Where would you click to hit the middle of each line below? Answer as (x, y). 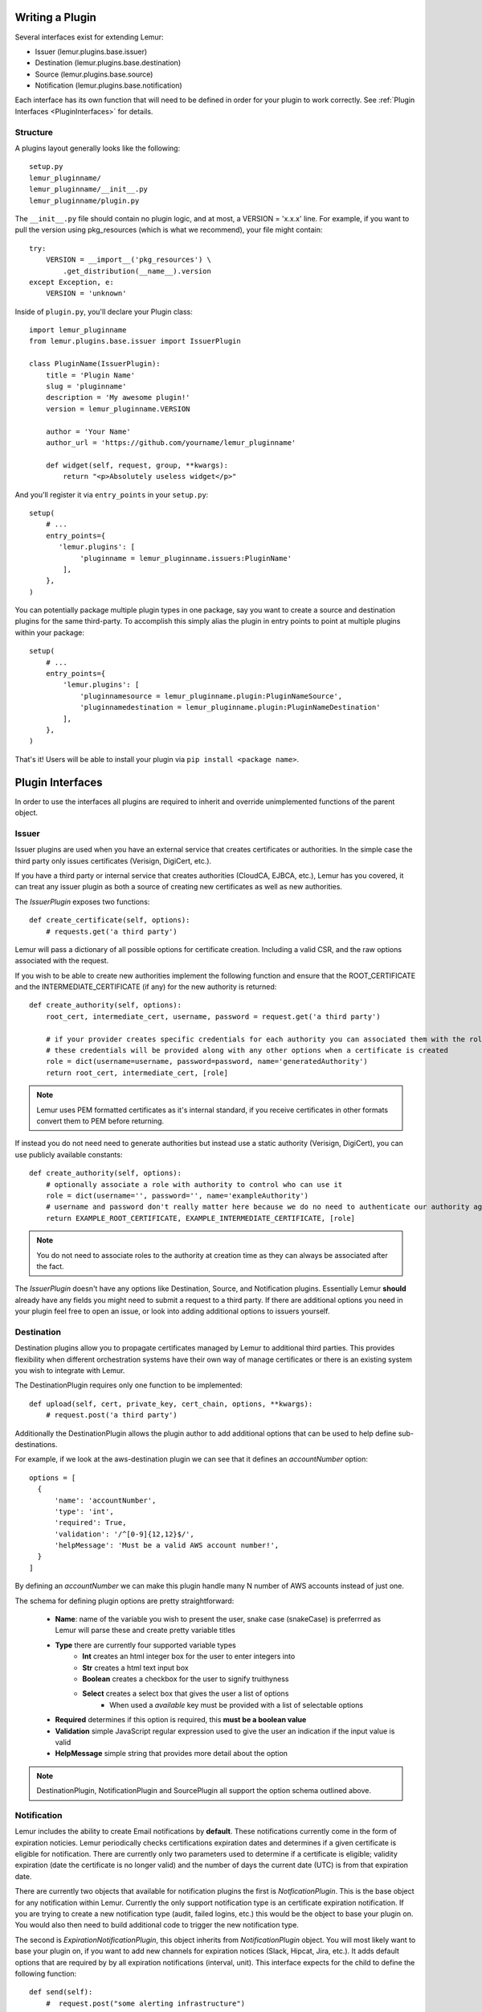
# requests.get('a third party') (112, 931)
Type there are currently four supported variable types (145, 1645)
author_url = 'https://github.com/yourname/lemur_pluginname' (171, 442)
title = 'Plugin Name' (90, 375)
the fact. (50, 1266)
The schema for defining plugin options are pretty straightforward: (125, 1601)
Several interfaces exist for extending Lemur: (89, 37)
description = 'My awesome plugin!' (118, 398)
